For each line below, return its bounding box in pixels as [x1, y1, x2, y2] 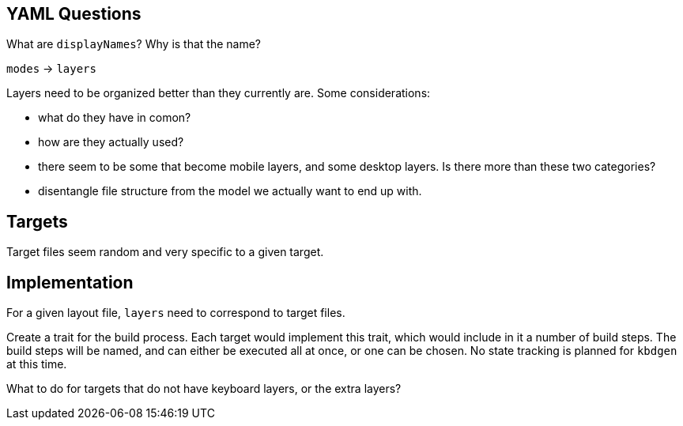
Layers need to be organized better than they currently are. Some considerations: [6, 86, 431, 100]
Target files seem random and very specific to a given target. [6, 245, 324, 259]
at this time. [6, 357, 67, 371]
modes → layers [6, 62, 96, 76]
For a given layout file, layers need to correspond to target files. [6, 306, 345, 320]
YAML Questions [6, 4, 142, 24]
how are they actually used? [38, 135, 184, 149]
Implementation [6, 272, 134, 292]
